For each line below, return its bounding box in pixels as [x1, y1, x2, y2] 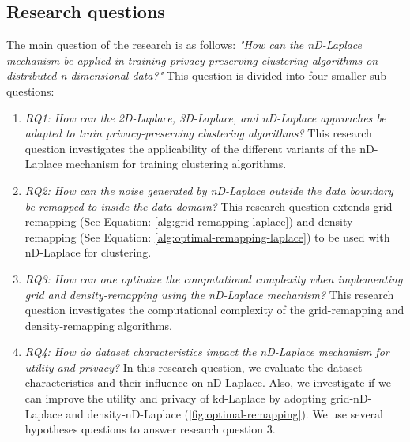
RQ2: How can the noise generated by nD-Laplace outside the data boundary [24, 182, 393, 198]
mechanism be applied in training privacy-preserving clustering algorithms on [6, 51, 378, 68]
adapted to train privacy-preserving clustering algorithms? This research [24, 125, 372, 141]
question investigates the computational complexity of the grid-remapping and [24, 302, 404, 318]
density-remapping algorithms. [24, 317, 172, 333]
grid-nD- [330, 390, 372, 406]
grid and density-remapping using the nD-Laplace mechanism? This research [24, 286, 394, 302]
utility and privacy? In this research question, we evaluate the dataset [24, 358, 363, 375]
